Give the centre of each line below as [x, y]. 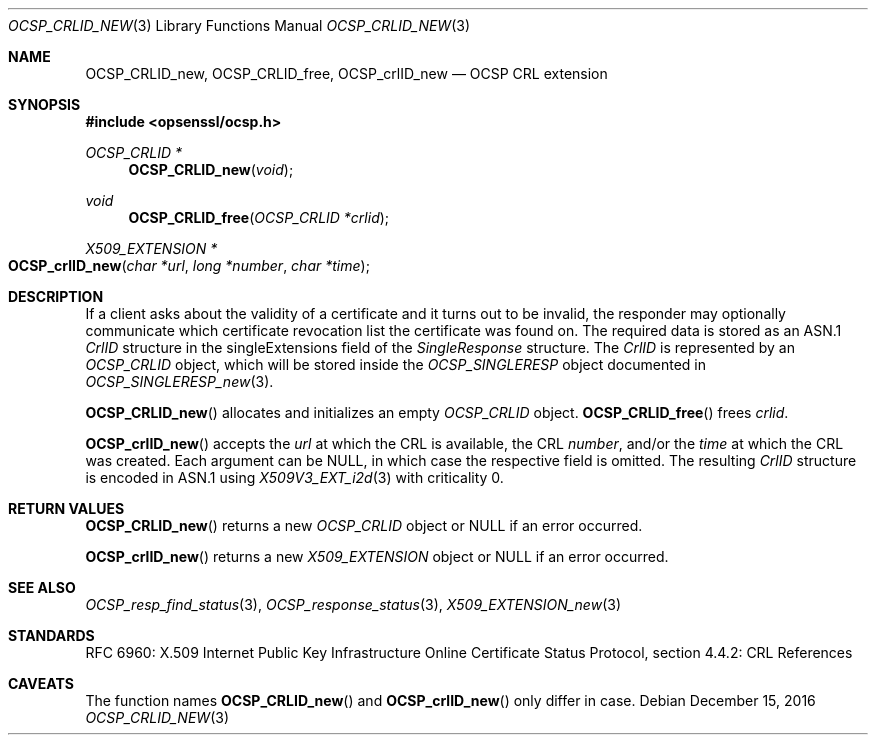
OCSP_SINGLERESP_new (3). [179, 381]
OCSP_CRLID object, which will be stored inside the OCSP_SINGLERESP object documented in [395, 364]
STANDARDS [51, 635]
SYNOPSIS [44, 104]
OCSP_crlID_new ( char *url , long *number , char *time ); [189, 265]
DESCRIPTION [56, 296]
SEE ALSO [42, 587]
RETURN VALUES [66, 508]
